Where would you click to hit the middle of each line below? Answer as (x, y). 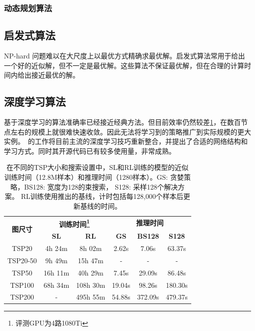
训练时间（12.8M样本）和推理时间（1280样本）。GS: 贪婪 (94, 177)
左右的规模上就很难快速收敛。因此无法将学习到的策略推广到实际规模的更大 (131, 131)
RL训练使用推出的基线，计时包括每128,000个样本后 (102, 196)
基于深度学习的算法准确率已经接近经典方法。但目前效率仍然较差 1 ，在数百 (122, 122)
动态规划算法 (28, 8)
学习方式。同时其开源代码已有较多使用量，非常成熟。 (90, 151)
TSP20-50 (22, 260)
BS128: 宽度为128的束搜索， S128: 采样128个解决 (101, 186)
